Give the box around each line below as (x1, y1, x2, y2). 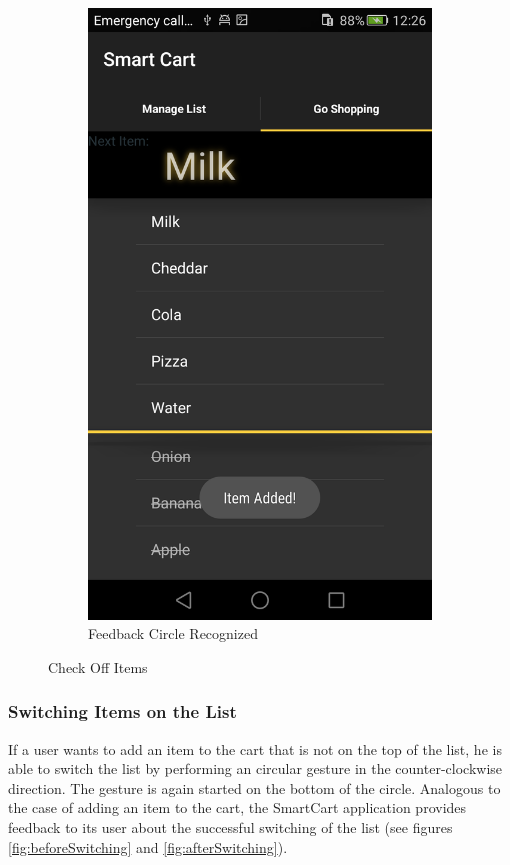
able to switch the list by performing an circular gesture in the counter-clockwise (8, 758, 503, 779)
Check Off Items (48, 656, 148, 677)
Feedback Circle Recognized (88, 623, 258, 644)
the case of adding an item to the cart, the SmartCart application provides (8, 797, 467, 818)
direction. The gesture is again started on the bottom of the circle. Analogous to (8, 777, 501, 798)
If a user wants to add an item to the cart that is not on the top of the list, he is (8, 738, 502, 759)
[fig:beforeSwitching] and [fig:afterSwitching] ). (8, 836, 288, 857)
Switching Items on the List (8, 699, 237, 724)
